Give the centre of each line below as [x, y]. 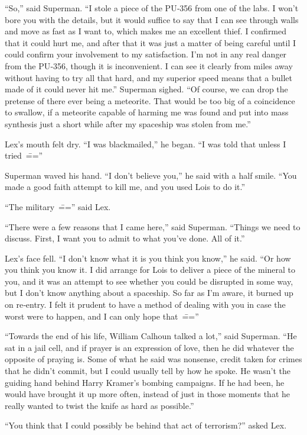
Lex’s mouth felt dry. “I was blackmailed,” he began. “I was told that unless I [146, 144]
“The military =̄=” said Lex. [58, 206]
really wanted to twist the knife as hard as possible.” [99, 405]
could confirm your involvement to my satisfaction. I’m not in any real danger [146, 54]
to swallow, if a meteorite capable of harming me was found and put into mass [147, 112]
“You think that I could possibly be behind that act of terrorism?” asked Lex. [146, 425]
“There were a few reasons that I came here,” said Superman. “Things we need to [153, 226]
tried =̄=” [24, 155]
